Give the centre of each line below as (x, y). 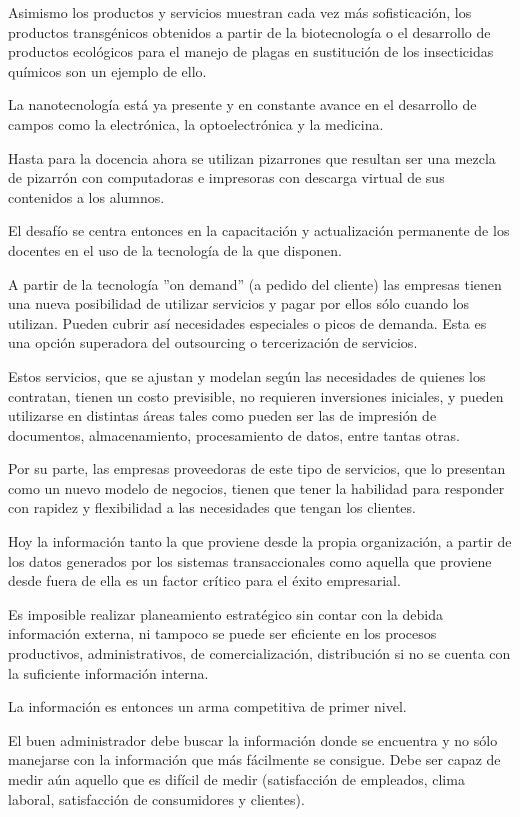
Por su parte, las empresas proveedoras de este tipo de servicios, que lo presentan (257, 468)
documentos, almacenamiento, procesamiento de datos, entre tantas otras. (234, 434)
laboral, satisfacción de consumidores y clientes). (156, 798)
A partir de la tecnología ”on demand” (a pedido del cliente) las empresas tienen (255, 283)
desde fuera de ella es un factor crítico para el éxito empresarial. (204, 580)
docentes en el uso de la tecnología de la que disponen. (175, 249)
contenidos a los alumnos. (86, 196)
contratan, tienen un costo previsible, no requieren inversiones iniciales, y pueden (256, 395)
